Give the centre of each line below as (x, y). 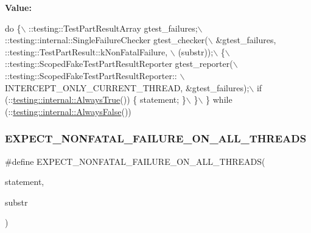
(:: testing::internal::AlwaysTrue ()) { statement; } (96, 99)
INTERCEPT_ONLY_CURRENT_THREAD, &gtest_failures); (127, 87)
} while (219, 99)
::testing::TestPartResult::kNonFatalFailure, (86, 51)
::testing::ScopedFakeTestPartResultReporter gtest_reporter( (119, 64)
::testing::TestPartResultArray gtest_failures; (113, 28)
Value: (18, 7)
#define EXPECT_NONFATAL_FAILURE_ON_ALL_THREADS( (135, 161)
